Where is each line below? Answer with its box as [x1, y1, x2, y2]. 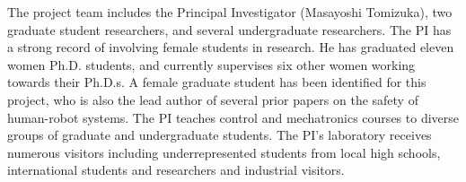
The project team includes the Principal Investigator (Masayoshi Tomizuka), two [7, 3, 453, 21]
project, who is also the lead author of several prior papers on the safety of [7, 90, 418, 108]
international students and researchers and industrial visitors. [7, 160, 345, 179]
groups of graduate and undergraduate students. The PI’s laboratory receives [7, 126, 432, 144]
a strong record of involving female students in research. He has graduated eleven [7, 38, 454, 56]
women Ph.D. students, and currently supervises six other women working [7, 55, 416, 74]
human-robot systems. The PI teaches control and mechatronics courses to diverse [7, 108, 459, 126]
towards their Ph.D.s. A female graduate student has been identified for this [7, 73, 426, 91]
